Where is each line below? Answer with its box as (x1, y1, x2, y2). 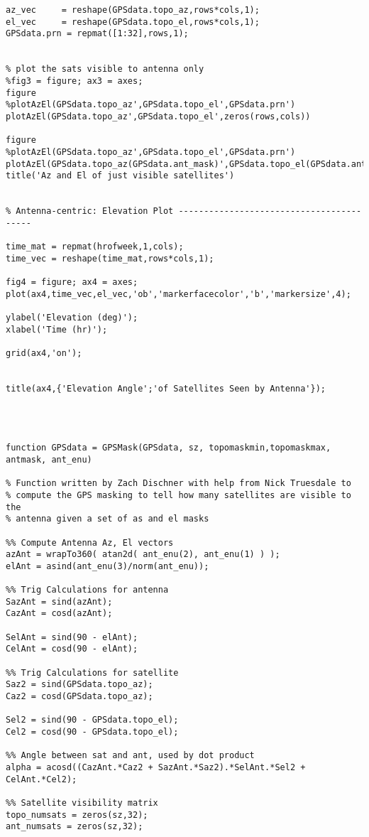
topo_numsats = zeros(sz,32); (6, 809, 148, 820)
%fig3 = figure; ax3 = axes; (6, 75, 143, 86)
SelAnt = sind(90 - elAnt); (6, 632, 138, 642)
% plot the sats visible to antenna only (6, 64, 204, 75)
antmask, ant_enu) (6, 454, 92, 465)
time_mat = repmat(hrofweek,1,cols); (6, 242, 184, 252)
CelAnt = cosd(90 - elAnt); (6, 644, 138, 654)
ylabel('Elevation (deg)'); (6, 313, 138, 323)
